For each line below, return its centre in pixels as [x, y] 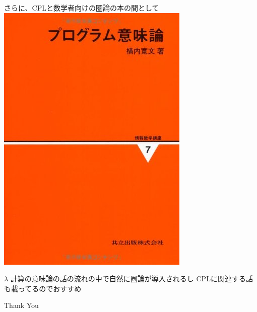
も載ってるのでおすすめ [43, 288]
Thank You [21, 305]
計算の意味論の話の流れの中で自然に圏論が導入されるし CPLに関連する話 [132, 279]
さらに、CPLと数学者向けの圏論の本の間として [82, 8]
